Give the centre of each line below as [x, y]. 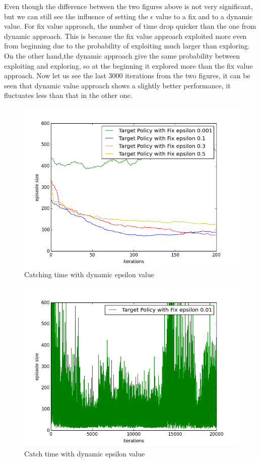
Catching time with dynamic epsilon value [89, 274]
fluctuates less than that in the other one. [68, 95]
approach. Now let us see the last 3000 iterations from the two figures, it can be [127, 75]
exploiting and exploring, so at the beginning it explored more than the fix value [128, 65]
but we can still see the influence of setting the [76, 16]
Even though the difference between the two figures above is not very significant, [128, 6]
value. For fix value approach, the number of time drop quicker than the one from [130, 26]
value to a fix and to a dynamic [204, 16]
